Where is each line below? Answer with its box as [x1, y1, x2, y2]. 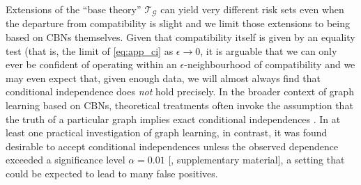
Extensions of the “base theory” [6, 2, 141, 16]
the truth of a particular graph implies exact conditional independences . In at [6, 111, 341, 126]
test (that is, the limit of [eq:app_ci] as [6, 43, 174, 58]
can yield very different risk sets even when [160, 2, 344, 16]
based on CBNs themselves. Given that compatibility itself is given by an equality [6, 30, 355, 45]
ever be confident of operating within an [6, 57, 177, 72]
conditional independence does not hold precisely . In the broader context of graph [6, 84, 354, 99]
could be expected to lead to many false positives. [6, 166, 218, 180]
